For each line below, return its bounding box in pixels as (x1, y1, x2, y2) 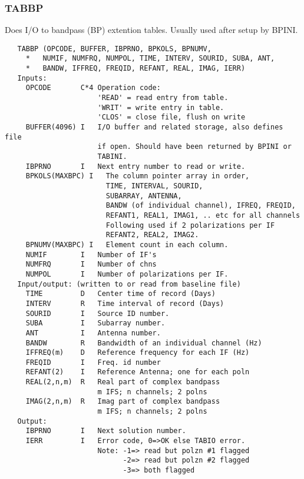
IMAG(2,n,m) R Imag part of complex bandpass (25, 397, 220, 406)
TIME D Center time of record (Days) (25, 290, 216, 298)
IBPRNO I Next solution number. (25, 427, 186, 435)
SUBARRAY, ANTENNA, (105, 191, 182, 200)
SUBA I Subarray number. (25, 319, 166, 328)
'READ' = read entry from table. (97, 94, 229, 102)
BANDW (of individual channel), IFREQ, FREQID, (105, 201, 296, 210)
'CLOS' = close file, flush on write (97, 113, 246, 122)
